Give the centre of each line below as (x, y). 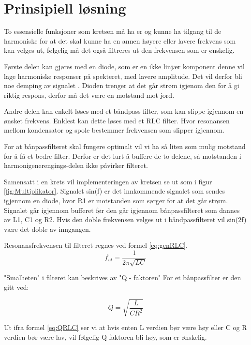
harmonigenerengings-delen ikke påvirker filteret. (76, 165)
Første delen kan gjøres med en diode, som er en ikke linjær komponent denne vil (124, 66)
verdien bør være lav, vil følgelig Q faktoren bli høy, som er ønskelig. (105, 337)
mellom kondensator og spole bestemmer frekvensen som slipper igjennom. (114, 130)
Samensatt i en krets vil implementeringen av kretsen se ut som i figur (108, 181)
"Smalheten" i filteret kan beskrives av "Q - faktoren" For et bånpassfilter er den (123, 277)
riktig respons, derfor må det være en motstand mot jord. (89, 95)
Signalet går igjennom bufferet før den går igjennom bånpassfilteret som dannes (122, 210)
